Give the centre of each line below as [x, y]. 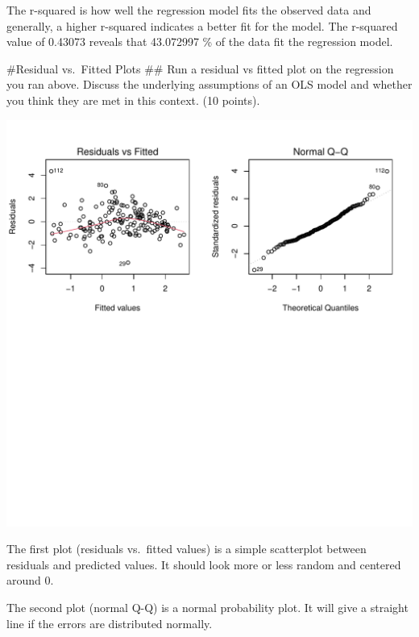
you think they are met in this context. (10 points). [133, 100]
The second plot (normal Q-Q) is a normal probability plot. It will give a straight [207, 607]
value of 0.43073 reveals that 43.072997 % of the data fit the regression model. [200, 42]
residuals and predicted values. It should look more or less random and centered [204, 564]
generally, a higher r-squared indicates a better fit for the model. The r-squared [202, 25]
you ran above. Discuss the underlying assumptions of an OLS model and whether [209, 84]
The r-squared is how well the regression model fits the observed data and [189, 10]
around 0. [30, 580]
